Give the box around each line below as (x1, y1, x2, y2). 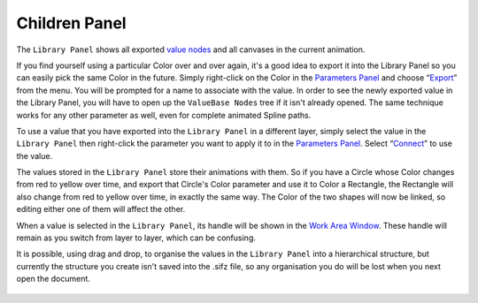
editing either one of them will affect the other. (16, 204, 186, 215)
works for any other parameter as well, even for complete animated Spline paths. (16, 110, 312, 120)
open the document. (16, 274, 90, 284)
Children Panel (16, 13, 127, 33)
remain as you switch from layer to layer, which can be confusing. (16, 232, 256, 243)
